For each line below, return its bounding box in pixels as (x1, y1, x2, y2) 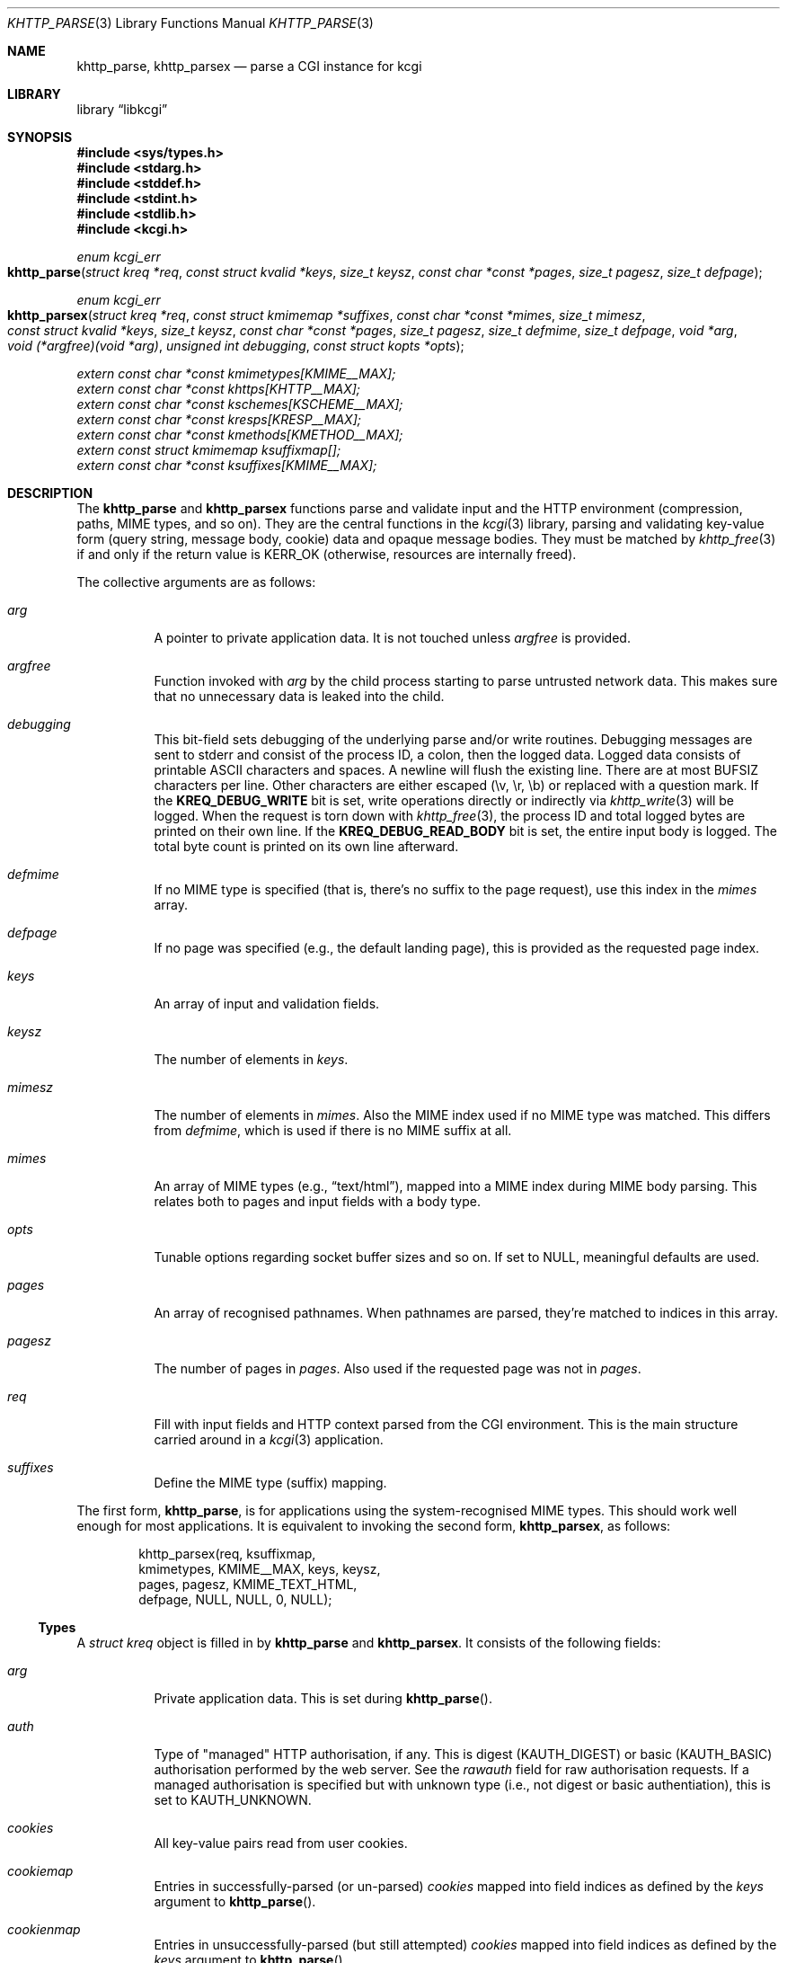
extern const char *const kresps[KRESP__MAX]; (76, 412, 361, 427)
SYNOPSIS (7, 129, 73, 145)
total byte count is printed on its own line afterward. (154, 839, 459, 854)
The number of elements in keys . (154, 1052, 349, 1067)
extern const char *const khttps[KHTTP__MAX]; (76, 381, 361, 396)
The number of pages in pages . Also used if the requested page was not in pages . (154, 1361, 641, 1376)
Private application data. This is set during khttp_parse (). (154, 1691, 492, 1706)
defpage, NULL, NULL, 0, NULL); (138, 1592, 332, 1607)
